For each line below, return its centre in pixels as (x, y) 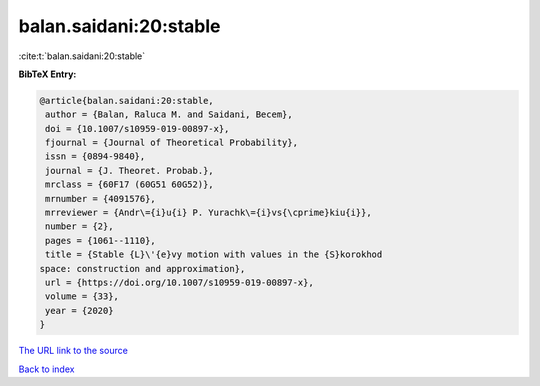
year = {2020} (79, 310)
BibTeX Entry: (47, 74)
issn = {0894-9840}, (95, 156)
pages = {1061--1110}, (101, 240)
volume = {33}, (82, 296)
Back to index (46, 369)
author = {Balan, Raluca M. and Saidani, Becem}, (169, 114)
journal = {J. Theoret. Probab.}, (129, 170)
